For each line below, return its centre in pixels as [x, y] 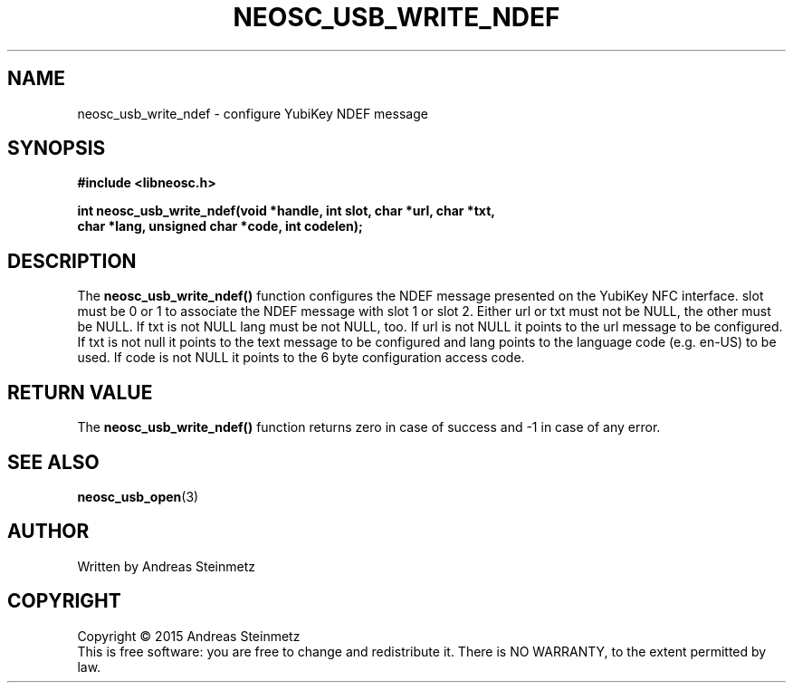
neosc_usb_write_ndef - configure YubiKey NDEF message [253, 113]
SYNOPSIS [57, 149]
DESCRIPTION [72, 261]
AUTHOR [48, 532]
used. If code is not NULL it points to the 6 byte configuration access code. [301, 358]
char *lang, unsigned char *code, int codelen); [220, 226]
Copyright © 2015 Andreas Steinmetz [189, 636]
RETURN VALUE [80, 392]
